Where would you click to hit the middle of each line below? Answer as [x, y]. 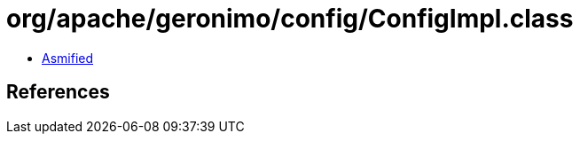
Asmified [68, 58]
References [58, 92]
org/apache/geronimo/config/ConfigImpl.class [290, 19]
